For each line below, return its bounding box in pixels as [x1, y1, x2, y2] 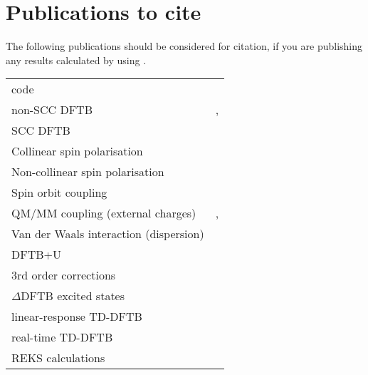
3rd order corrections [11, 267, 116, 284]
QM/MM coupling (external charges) [11, 205, 196, 222]
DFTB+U [11, 246, 62, 263]
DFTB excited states [21, 287, 125, 304]
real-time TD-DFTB [11, 329, 113, 346]
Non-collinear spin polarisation [11, 163, 164, 180]
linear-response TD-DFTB [11, 308, 142, 325]
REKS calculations [11, 349, 105, 366]
